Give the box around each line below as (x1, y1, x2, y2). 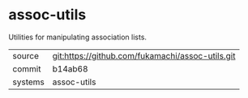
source (12, 50, 39, 61)
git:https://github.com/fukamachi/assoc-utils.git (52, 50, 236, 61)
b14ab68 (52, 63, 88, 74)
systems (12, 76, 45, 88)
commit (12, 63, 41, 74)
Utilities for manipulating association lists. (8, 32, 148, 42)
